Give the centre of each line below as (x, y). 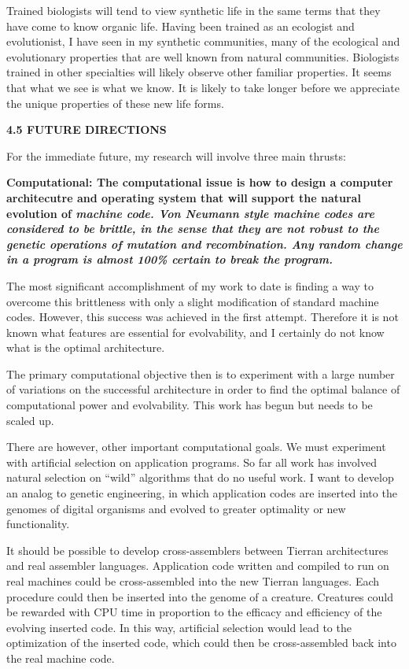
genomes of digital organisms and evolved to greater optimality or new (176, 508)
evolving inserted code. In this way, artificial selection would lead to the (179, 627)
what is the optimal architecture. (86, 347)
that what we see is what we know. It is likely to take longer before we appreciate (203, 87)
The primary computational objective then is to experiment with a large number (201, 373)
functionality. (38, 524)
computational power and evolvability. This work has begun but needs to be (190, 405)
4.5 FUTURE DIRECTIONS (87, 129)
